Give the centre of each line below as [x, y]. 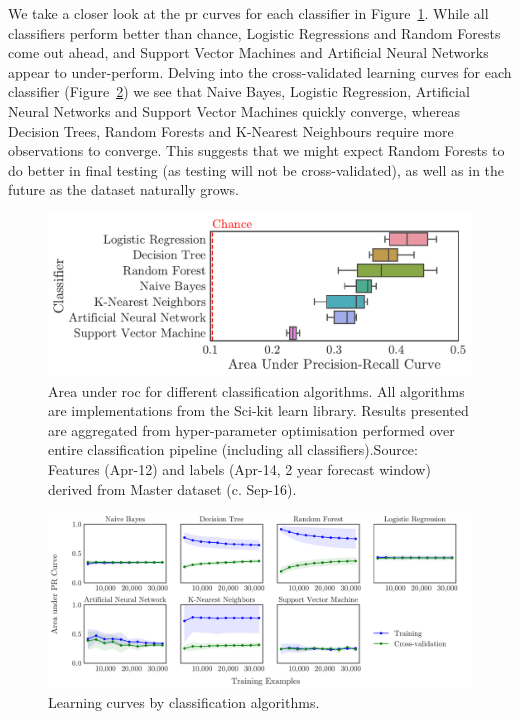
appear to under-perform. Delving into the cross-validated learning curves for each [260, 71]
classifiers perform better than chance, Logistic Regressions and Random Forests [254, 32]
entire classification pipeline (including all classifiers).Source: [233, 449]
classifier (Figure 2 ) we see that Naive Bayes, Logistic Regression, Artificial [239, 91]
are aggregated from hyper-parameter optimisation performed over [251, 429]
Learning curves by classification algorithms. [184, 702]
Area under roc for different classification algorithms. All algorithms [256, 390]
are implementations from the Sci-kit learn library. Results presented [258, 410]
